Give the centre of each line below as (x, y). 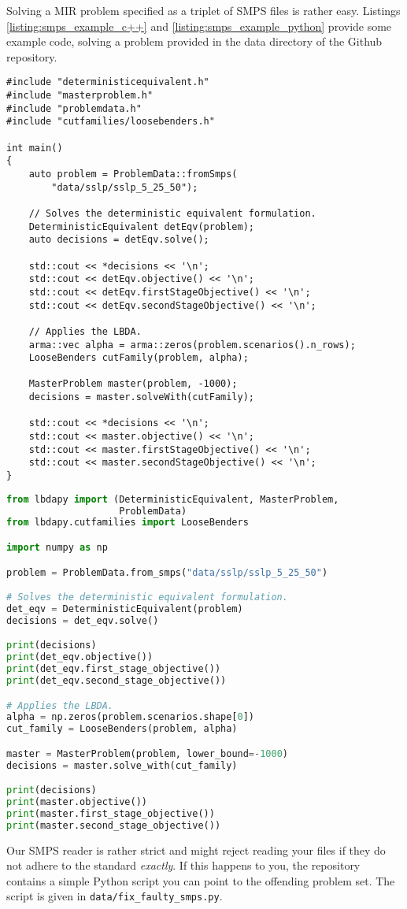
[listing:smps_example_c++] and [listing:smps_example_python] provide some (199, 26)
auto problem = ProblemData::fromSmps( (133, 174)
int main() (35, 148)
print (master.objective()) (77, 802)
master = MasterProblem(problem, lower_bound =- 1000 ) (147, 753)
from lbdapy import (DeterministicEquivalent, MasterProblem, (173, 499)
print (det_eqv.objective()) (80, 657)
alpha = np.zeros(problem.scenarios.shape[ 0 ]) (131, 717)
